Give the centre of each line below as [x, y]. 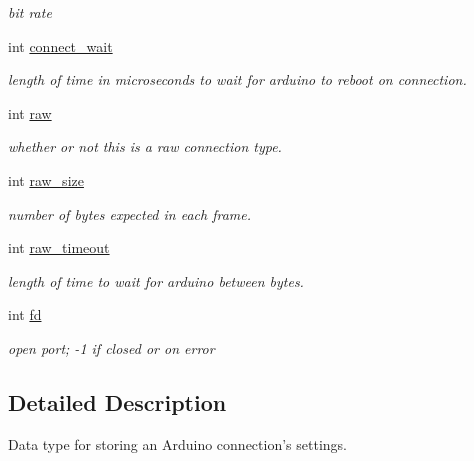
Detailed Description [117, 401]
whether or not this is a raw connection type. [145, 146]
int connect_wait [60, 45]
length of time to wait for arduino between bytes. [156, 280]
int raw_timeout [59, 247]
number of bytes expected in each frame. [130, 213]
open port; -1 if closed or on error [111, 347]
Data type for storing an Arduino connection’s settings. [177, 443]
